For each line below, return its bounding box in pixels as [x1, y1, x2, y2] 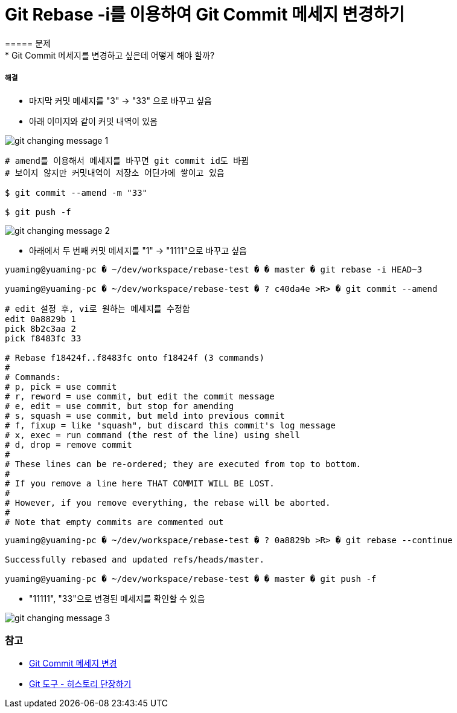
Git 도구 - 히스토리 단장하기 [29, 679, 132, 689]
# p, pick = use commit [5, 381, 117, 392]
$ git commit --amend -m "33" [5, 187, 148, 198]
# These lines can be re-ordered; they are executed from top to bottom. [5, 459, 362, 469]
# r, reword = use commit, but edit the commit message [5, 391, 275, 401]
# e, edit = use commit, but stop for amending [5, 401, 234, 411]
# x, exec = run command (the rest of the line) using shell [5, 430, 300, 440]
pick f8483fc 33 [5, 333, 81, 343]
